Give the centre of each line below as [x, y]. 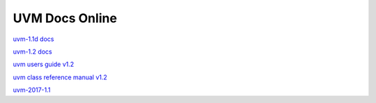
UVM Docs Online [65, 18]
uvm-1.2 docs [32, 51]
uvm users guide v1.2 [44, 64]
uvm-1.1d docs [33, 39]
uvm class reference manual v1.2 [60, 77]
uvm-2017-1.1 [32, 90]
